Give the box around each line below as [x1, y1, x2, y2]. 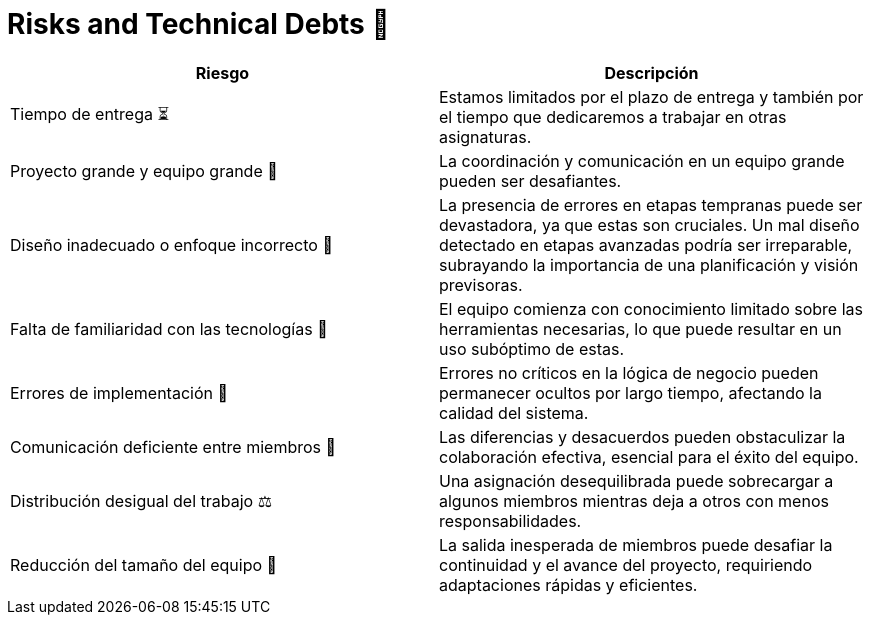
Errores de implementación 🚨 [10, 382, 228, 403]
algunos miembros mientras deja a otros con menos [439, 490, 829, 511]
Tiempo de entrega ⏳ [10, 104, 170, 125]
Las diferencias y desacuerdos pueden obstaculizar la [439, 426, 846, 447]
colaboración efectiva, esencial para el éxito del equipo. [439, 446, 859, 467]
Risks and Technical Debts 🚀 [7, 7, 390, 41]
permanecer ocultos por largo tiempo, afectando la [439, 382, 822, 403]
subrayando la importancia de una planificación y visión [439, 254, 859, 275]
